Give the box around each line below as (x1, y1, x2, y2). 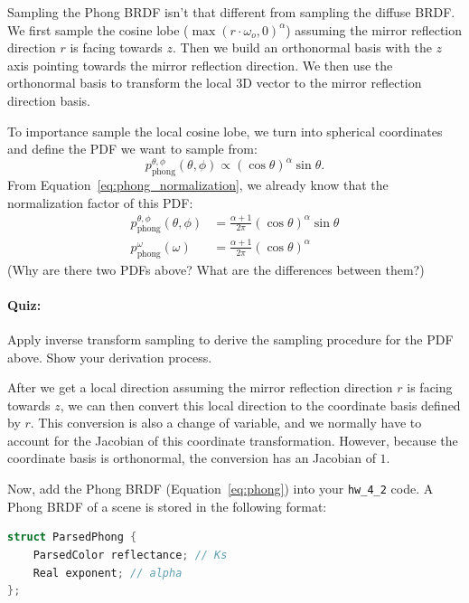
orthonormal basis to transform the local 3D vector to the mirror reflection (7, 73, 422, 92)
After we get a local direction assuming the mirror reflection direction (7, 378, 393, 397)
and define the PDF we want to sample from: (7, 139, 258, 158)
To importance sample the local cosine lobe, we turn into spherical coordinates (7, 121, 443, 140)
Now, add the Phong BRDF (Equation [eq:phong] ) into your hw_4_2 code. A (7, 479, 434, 498)
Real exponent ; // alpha (33, 566, 183, 579)
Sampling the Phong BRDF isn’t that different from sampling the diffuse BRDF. (7, 3, 455, 21)
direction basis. (7, 90, 90, 109)
